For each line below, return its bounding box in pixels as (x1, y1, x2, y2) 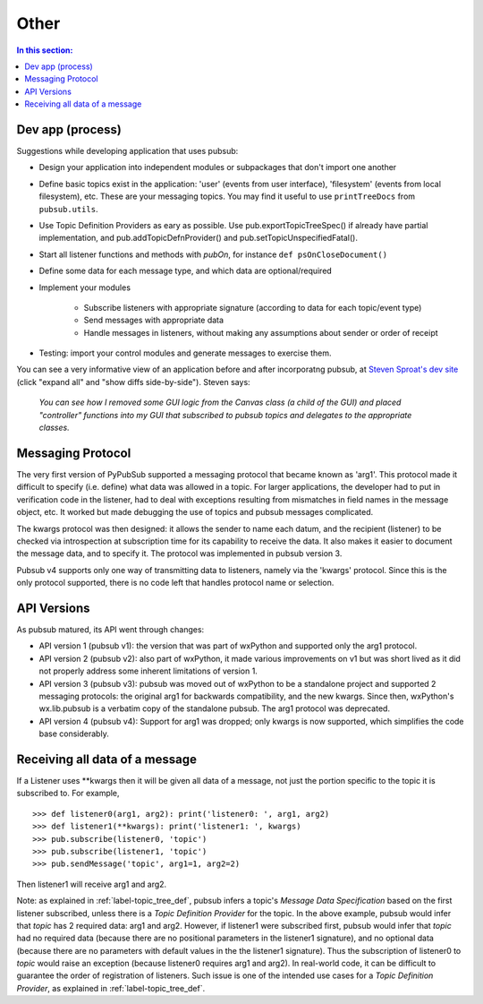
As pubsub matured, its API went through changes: (16, 623, 205, 635)
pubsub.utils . (38, 203, 98, 214)
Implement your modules (38, 282, 131, 293)
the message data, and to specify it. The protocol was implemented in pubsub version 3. (16, 548, 343, 559)
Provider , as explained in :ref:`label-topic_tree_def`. (16, 983, 206, 993)
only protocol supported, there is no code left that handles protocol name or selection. (16, 578, 335, 588)
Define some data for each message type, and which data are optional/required (38, 265, 333, 277)
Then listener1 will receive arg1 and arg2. (16, 879, 167, 889)
